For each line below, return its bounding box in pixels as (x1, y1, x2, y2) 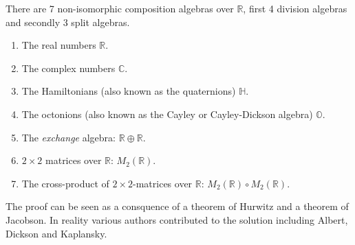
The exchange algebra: (21, 130, 116, 144)
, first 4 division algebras (243, 1, 347, 15)
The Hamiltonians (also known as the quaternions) (21, 84, 236, 98)
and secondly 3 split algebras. (6, 14, 130, 29)
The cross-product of (21, 176, 109, 190)
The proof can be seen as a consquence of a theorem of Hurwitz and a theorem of (6, 199, 349, 213)
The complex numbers (21, 60, 116, 75)
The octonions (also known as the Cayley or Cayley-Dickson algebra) (21, 106, 313, 121)
